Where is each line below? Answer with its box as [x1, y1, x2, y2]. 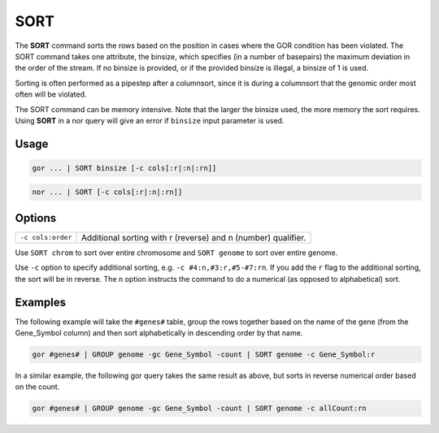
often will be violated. [15, 89, 87, 99]
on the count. [15, 382, 60, 392]
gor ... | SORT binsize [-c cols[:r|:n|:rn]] [32, 163, 217, 172]
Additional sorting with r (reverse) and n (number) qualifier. [80, 232, 306, 243]
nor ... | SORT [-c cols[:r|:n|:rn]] [32, 188, 183, 197]
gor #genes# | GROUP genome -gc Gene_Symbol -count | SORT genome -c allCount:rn [32, 404, 367, 414]
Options [15, 211, 57, 225]
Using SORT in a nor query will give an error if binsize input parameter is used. [15, 115, 285, 125]
